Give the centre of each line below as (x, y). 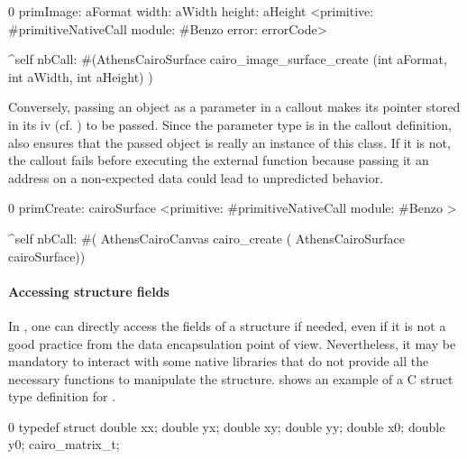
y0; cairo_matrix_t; (64, 444)
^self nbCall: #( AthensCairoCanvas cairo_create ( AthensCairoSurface (206, 238)
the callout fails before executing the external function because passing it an (219, 160)
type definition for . (62, 396)
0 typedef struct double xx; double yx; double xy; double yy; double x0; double (227, 426)
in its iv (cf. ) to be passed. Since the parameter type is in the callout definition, (230, 124)
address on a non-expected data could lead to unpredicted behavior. (196, 177)
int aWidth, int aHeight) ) (81, 76)
